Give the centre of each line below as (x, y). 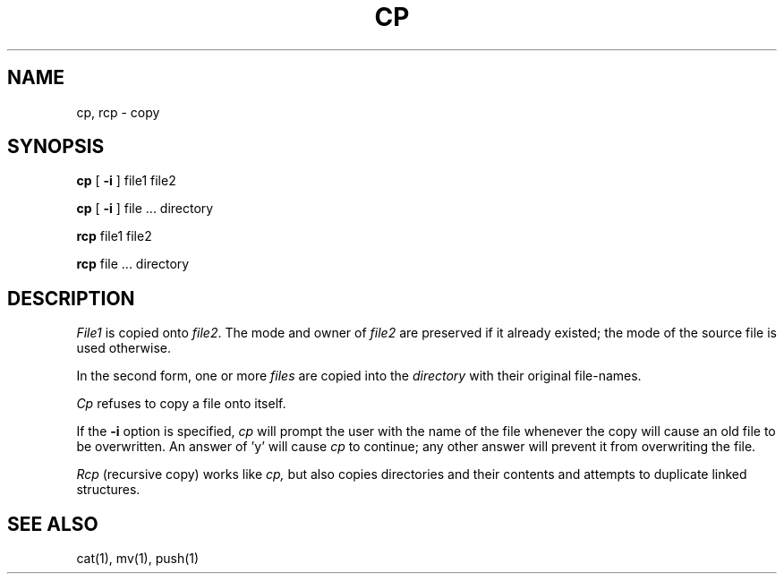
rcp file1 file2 (114, 236)
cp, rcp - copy (118, 112)
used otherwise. (124, 348)
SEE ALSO (53, 524)
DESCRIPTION (71, 298)
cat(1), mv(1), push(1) (138, 559)
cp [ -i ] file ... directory (145, 209)
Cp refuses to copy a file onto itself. (181, 404)
